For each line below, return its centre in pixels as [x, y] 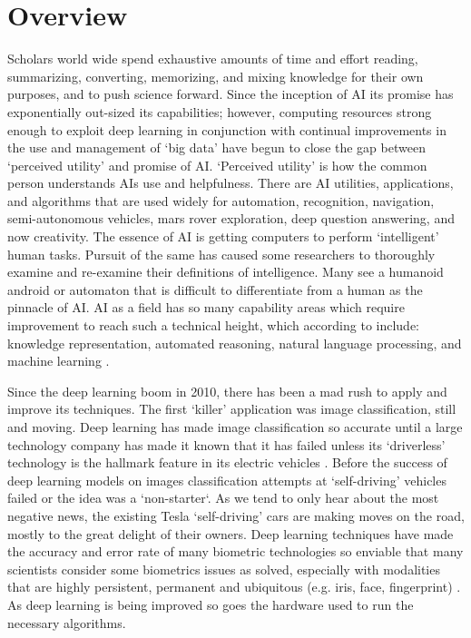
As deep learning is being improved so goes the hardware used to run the [211, 604]
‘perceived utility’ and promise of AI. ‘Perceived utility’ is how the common [217, 165]
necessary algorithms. [67, 622]
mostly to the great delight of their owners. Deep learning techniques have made [231, 533]
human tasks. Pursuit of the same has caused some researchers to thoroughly [221, 254]
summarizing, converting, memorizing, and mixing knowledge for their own [216, 76]
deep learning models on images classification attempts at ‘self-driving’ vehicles [227, 480]
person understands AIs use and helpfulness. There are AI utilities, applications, [231, 183]
